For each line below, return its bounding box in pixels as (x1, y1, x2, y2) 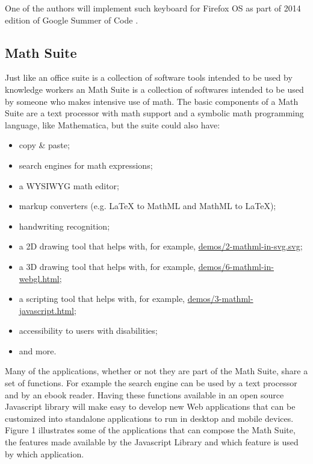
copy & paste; (19, 139, 70, 151)
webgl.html (19, 272, 60, 284)
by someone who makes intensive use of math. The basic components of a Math (5, 95, 299, 107)
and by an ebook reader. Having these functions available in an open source (5, 388, 284, 401)
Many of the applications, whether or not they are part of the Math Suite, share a (5, 365, 308, 377)
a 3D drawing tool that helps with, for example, (19, 260, 196, 272)
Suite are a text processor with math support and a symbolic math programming (5, 107, 304, 119)
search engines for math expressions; (19, 158, 153, 171)
